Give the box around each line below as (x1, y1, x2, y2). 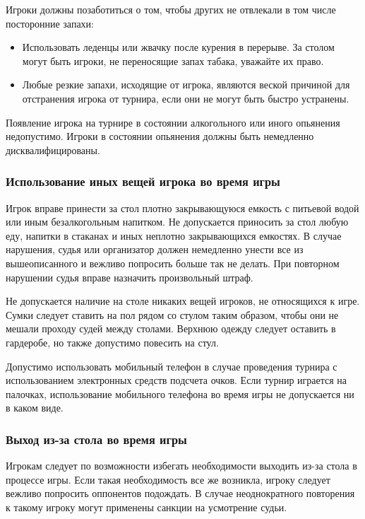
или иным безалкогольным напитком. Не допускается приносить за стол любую (6, 214, 349, 229)
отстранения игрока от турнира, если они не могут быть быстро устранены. (22, 91, 349, 105)
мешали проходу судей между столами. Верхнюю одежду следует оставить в (6, 321, 336, 336)
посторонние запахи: (6, 16, 94, 30)
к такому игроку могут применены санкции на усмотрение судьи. (6, 499, 287, 514)
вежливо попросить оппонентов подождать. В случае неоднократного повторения (6, 486, 355, 501)
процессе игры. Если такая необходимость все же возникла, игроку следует (6, 472, 330, 486)
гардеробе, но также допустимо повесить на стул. (6, 334, 219, 349)
